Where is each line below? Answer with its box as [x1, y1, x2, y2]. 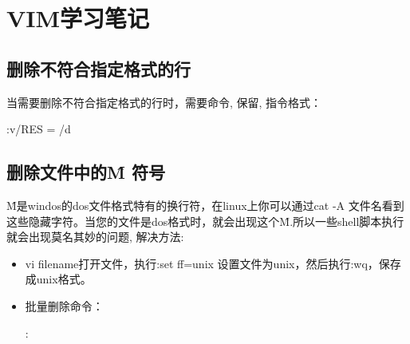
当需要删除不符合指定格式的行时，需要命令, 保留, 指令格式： [6, 93, 322, 110]
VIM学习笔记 [6, 2, 150, 34]
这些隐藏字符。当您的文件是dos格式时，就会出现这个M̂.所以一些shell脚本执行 [6, 212, 404, 229]
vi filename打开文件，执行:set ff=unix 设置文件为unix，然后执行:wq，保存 [25, 255, 401, 271]
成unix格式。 [25, 271, 92, 287]
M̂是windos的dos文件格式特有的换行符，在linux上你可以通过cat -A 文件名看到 [6, 196, 404, 213]
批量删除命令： [25, 297, 104, 314]
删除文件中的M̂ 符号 [6, 160, 165, 184]
